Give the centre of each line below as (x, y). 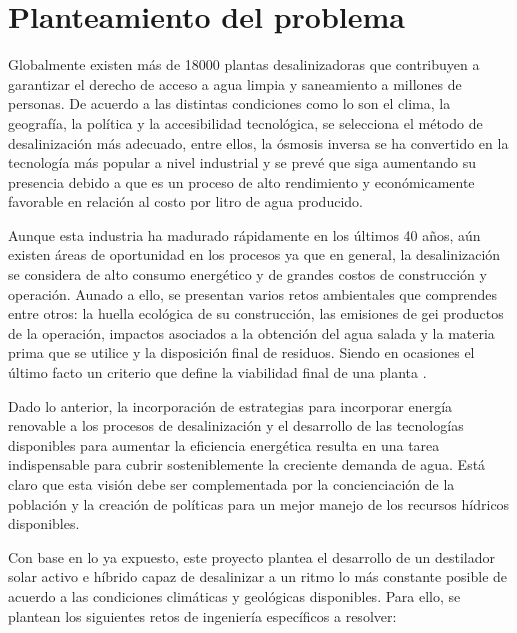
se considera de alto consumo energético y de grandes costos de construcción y (247, 274)
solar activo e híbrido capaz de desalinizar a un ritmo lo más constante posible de (258, 576)
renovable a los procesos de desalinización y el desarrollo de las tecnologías (236, 425)
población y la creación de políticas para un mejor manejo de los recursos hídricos (259, 503)
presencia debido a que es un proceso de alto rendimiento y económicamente (241, 181)
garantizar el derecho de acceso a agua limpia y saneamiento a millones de (235, 83)
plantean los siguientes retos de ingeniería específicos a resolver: (202, 615)
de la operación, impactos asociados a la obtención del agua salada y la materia (251, 332)
